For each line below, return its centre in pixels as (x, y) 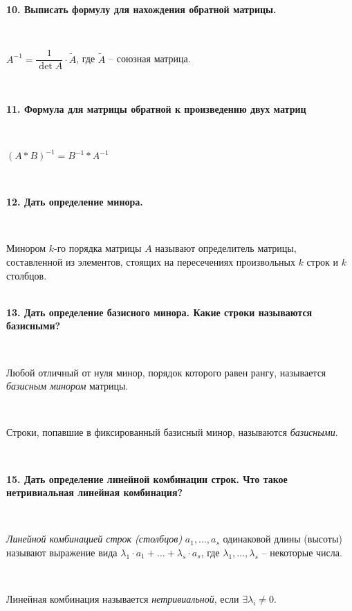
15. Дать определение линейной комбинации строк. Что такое (147, 478)
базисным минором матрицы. (67, 386)
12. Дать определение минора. (75, 202)
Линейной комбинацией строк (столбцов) (94, 539)
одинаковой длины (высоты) (282, 539)
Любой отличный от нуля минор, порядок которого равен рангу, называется (166, 372)
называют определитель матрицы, (226, 248)
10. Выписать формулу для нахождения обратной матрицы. (141, 9)
